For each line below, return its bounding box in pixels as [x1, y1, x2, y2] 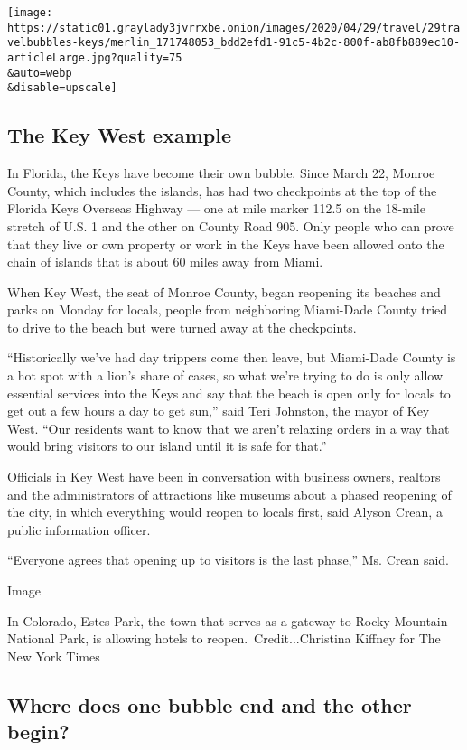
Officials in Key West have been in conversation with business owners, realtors [7, 467, 441, 486]
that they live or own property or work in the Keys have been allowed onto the [7, 234, 444, 253]
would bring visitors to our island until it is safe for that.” [7, 436, 327, 455]
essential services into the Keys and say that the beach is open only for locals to [7, 383, 451, 402]
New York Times [7, 646, 100, 665]
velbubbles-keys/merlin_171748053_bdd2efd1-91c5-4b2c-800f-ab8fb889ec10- [7, 36, 461, 50]
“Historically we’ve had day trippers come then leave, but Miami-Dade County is [7, 348, 456, 367]
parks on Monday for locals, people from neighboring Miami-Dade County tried [7, 300, 448, 319]
